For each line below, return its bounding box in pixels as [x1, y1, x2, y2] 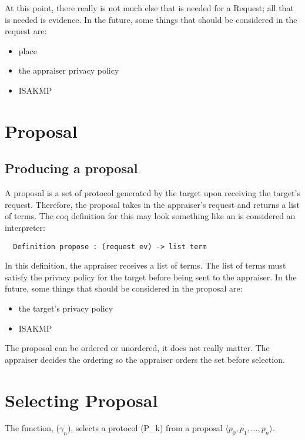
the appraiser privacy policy [18, 64, 119, 77]
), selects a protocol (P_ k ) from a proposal [67, 422, 223, 434]
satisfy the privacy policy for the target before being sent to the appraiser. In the [5, 270, 297, 283]
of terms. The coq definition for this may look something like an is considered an [5, 210, 296, 222]
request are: [5, 25, 47, 37]
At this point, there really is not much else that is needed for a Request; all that [5, 2, 294, 14]
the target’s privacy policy [18, 302, 113, 314]
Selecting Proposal [5, 388, 158, 412]
